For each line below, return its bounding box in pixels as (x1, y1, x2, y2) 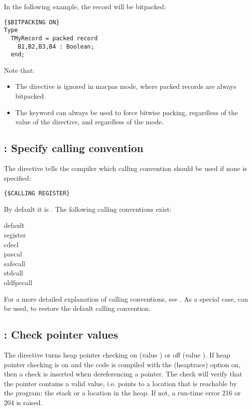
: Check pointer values (4, 327, 118, 342)
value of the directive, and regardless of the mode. (15, 117, 164, 127)
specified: (4, 172, 31, 183)
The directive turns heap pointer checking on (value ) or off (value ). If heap (4, 350, 230, 360)
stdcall (4, 268, 23, 278)
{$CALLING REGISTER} (4, 190, 70, 197)
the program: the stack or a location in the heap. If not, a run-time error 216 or (4, 388, 241, 398)
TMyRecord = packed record (11, 34, 98, 42)
